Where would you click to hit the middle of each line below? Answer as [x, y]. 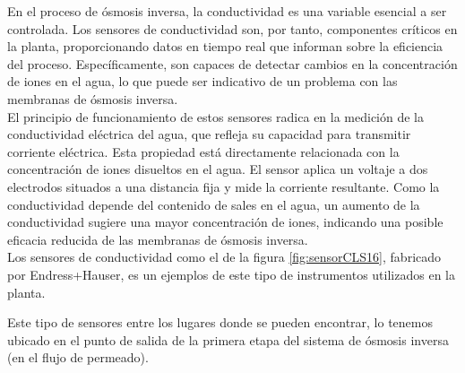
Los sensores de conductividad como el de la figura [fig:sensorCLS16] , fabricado [224, 257]
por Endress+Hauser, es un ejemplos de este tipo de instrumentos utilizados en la [231, 274]
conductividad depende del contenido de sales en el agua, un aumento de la [214, 204]
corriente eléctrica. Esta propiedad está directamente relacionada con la [203, 151]
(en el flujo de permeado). [78, 357]
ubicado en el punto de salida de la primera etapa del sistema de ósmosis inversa [228, 339]
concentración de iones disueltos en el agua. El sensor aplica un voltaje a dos [218, 169]
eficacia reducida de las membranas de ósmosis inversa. [158, 239]
